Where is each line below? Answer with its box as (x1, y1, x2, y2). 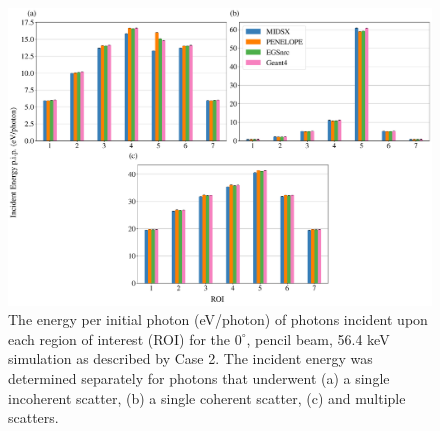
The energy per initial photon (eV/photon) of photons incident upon (8, 309, 428, 330)
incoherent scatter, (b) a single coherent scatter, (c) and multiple (8, 387, 406, 408)
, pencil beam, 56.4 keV (246, 328, 390, 349)
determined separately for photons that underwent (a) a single (8, 368, 390, 389)
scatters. (8, 407, 59, 428)
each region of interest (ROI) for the (8, 328, 231, 349)
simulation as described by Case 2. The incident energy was (8, 348, 373, 369)
